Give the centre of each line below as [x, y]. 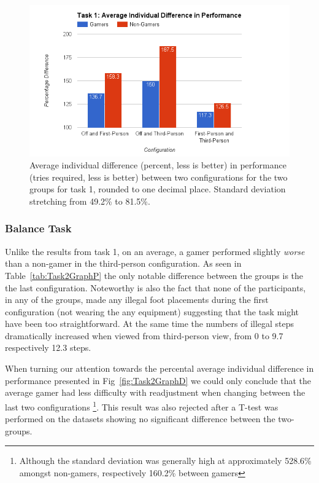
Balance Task [38, 228]
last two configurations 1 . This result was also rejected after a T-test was [142, 406]
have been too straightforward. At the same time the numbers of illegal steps [150, 324]
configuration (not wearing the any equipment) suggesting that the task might [152, 311]
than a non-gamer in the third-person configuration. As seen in [123, 263]
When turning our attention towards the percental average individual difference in [159, 368]
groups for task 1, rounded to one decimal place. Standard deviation [158, 189]
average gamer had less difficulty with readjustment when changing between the [155, 392]
